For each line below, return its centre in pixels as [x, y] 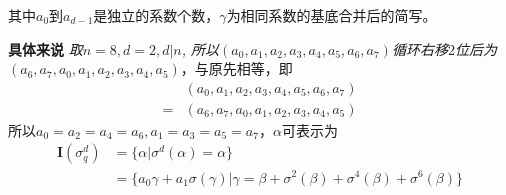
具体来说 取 [45, 48]
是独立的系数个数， [156, 15]
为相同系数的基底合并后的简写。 [331, 15]
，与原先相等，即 [236, 68]
